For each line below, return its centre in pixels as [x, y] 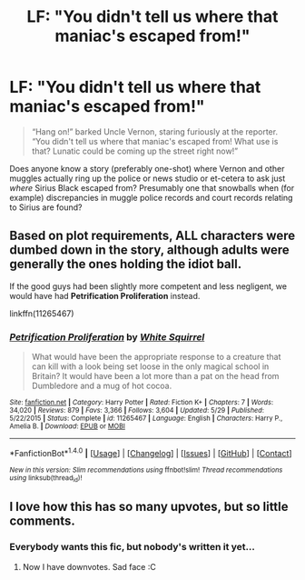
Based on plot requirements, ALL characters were [152, 236]
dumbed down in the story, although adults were [150, 250]
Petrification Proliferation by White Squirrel [107, 336]
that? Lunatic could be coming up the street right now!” [135, 151]
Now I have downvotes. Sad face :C [89, 566]
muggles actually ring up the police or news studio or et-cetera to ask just [148, 178]
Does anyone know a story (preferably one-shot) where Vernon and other [147, 168]
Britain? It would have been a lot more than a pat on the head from [155, 376]
